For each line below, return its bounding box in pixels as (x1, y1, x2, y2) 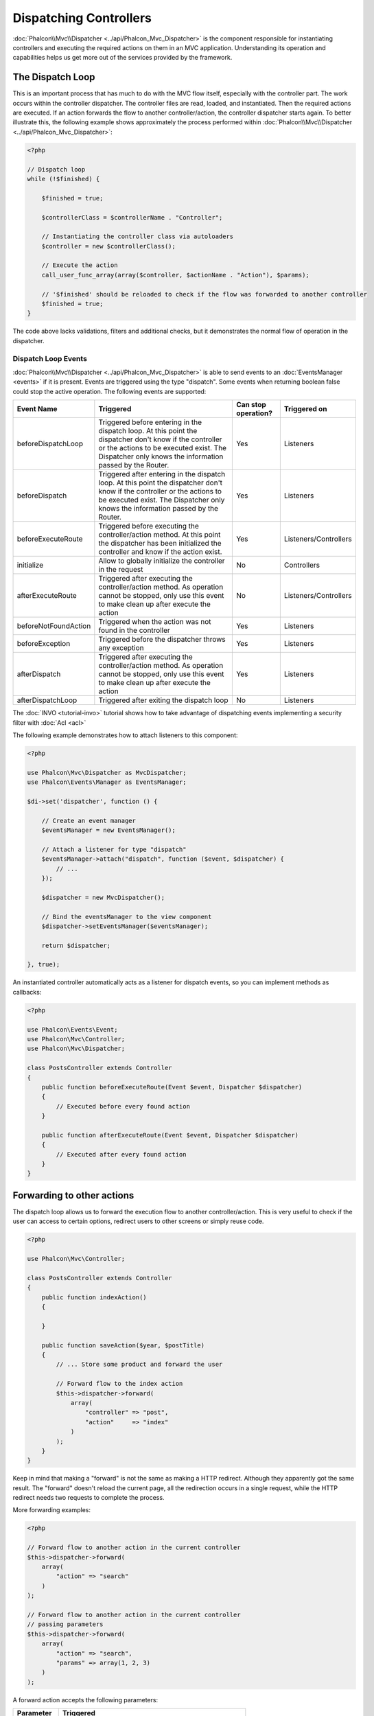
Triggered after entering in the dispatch (98, 469, 226, 479)
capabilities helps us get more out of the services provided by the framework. (12, 54, 233, 62)
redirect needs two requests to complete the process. (12, 1494, 165, 1502)
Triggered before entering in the (98, 417, 202, 427)
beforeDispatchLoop (16, 439, 84, 449)
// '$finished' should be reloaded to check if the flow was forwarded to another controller (41, 290, 367, 298)
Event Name (16, 404, 58, 414)
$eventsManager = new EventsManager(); (41, 826, 176, 834)
